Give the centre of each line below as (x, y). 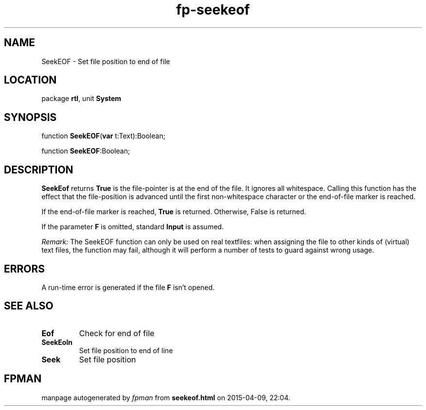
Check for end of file (117, 333)
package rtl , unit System (81, 99)
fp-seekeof (213, 10)
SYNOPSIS (30, 117)
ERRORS (25, 269)
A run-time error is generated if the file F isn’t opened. (128, 287)
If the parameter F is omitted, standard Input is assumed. (133, 227)
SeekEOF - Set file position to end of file (106, 61)
